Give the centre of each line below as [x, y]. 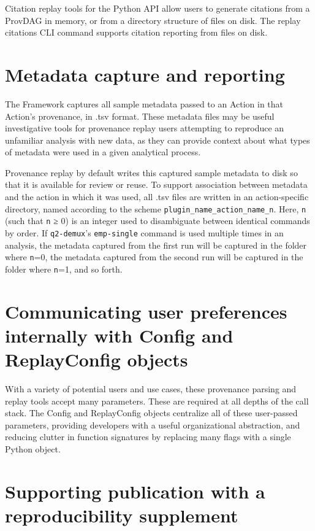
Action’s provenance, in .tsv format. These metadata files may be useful [140, 116]
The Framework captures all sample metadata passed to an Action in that [144, 103]
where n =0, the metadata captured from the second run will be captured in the [154, 257]
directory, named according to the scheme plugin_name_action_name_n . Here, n [156, 208]
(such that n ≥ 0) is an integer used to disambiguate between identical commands [157, 221]
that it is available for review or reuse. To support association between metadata [156, 184]
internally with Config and [119, 335]
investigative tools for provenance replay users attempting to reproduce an [145, 128]
